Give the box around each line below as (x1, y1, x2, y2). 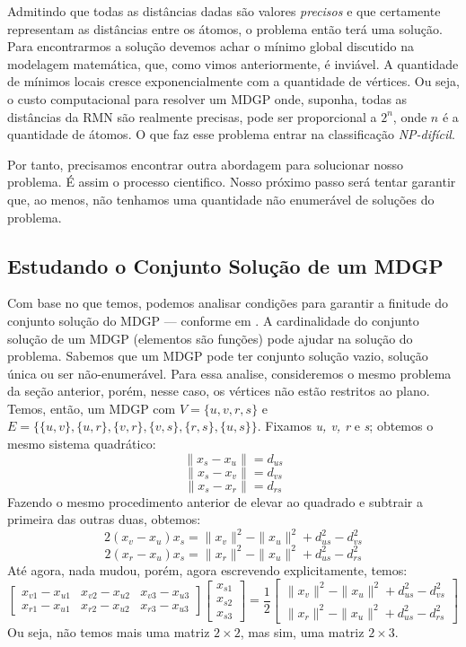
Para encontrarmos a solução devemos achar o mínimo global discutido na (7, 37, 414, 56)
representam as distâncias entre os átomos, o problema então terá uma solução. (7, 19, 443, 38)
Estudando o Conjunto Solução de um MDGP (7, 251, 444, 279)
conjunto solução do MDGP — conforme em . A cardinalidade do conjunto (7, 310, 419, 329)
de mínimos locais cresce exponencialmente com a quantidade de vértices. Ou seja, (7, 72, 460, 91)
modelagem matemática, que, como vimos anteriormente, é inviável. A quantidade (7, 54, 459, 73)
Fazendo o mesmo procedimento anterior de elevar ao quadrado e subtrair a (7, 492, 423, 511)
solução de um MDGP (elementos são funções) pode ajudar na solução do (7, 328, 413, 347)
